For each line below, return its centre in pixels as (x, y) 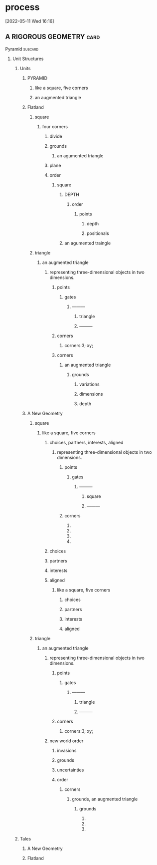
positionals (98, 233)
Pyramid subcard (22, 49)
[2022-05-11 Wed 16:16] (30, 21)
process (22, 7)
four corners (55, 126)
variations (89, 384)
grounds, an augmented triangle (105, 799)
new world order (67, 741)
